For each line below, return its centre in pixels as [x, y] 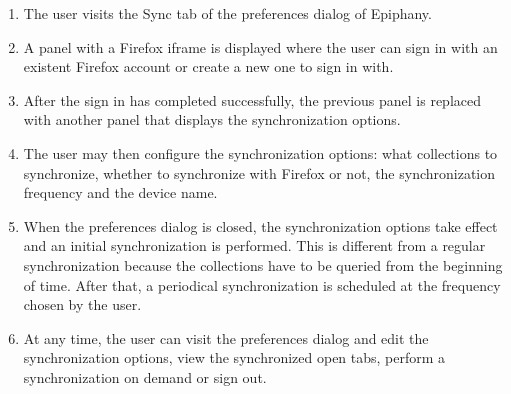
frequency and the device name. [120, 192]
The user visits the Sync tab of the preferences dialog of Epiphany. [227, 13]
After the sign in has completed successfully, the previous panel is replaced [252, 99]
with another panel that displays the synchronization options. [212, 119]
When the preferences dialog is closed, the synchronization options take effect [260, 225]
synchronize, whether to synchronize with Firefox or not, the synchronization [259, 172]
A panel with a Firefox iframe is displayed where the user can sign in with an [260, 46]
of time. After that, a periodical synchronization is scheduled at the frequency [262, 284]
